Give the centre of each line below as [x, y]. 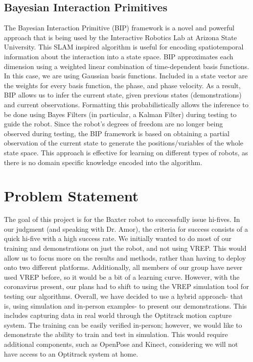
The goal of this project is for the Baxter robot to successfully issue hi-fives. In [122, 219]
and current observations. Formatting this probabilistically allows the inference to [126, 104]
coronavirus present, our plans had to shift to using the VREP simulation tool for [126, 286]
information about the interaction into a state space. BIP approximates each [119, 56]
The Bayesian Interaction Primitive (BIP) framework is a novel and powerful [119, 28]
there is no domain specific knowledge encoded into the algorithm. [103, 162]
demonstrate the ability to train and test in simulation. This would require [116, 334]
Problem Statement [71, 196]
